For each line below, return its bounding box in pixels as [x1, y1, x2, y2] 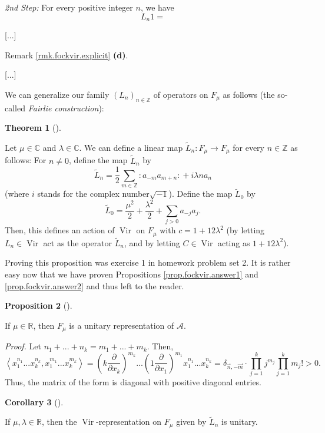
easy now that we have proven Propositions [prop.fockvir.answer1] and [5, 268, 258, 280]
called [5, 101, 25, 114]
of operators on [153, 88, 208, 100]
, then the [41, 415, 77, 428]
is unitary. [221, 415, 258, 428]
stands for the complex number [37, 187, 150, 200]
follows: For [5, 154, 47, 166]
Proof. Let [5, 340, 41, 352]
